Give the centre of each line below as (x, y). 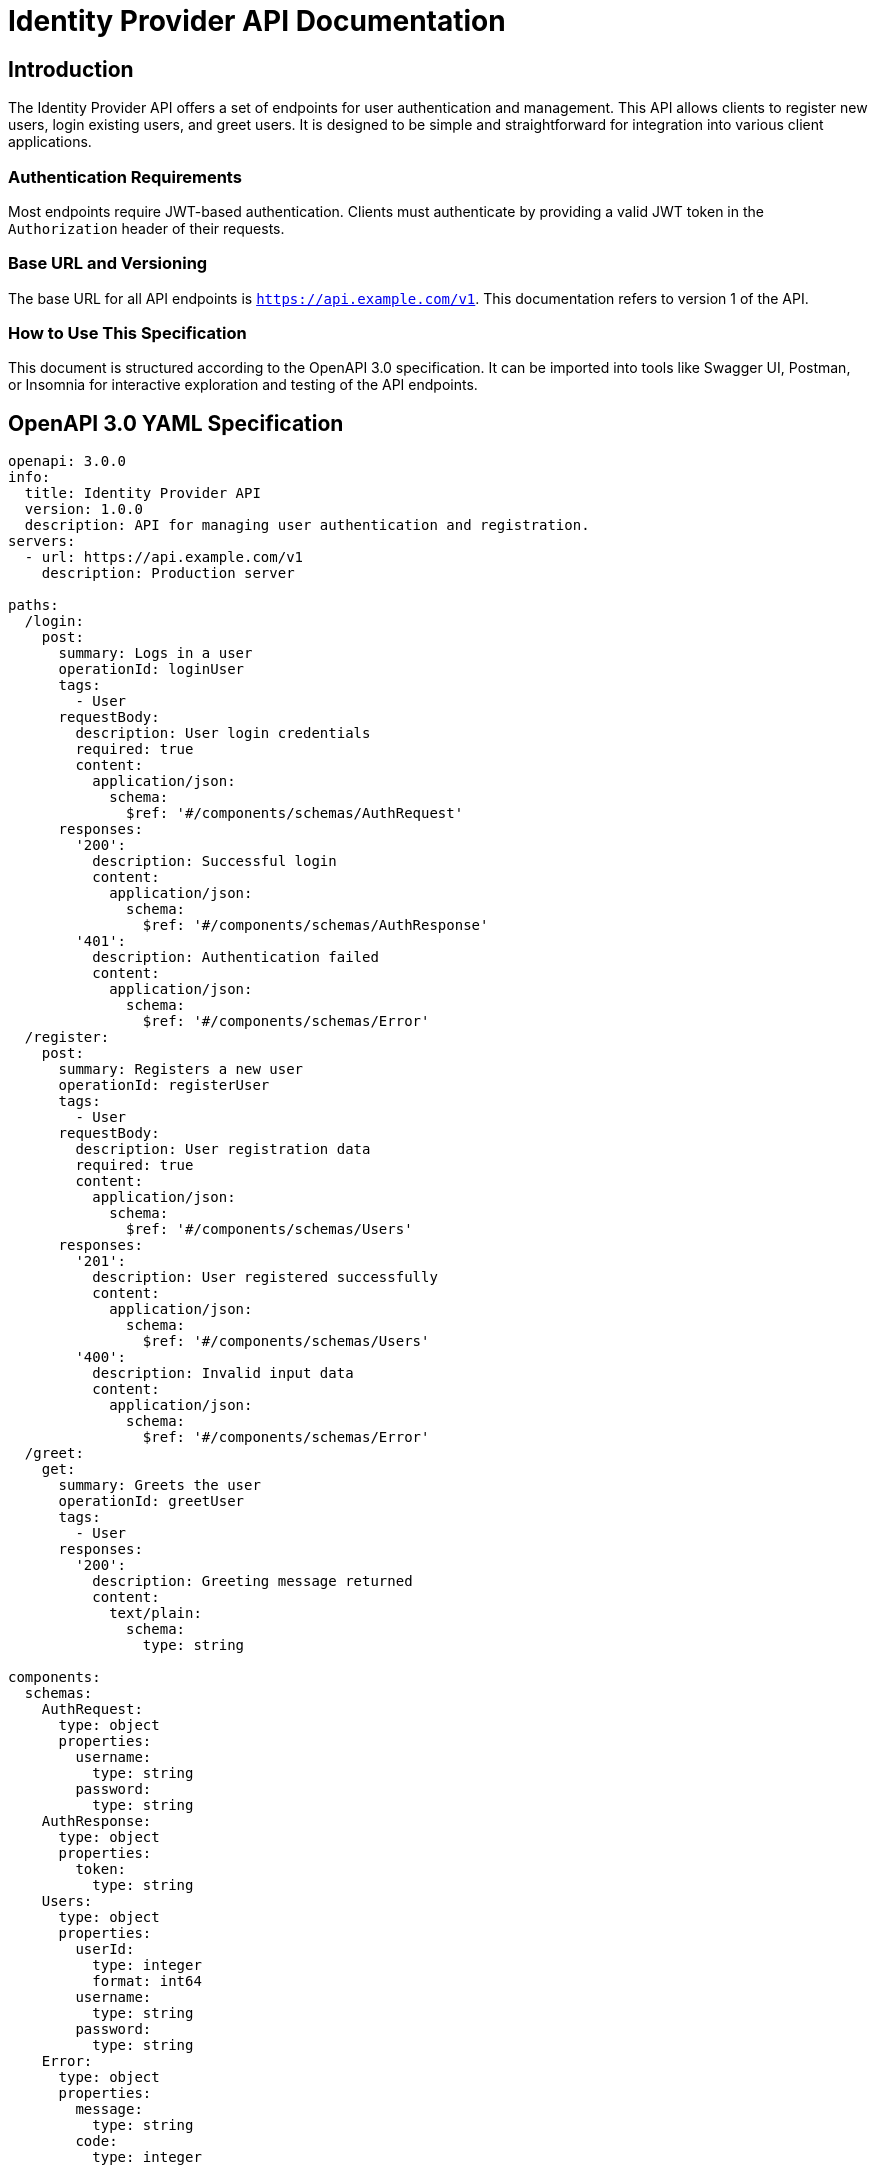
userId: (105, 1949)
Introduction (71, 69)
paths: (33, 605)
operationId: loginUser (151, 669)
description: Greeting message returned (252, 1581)
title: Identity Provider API (142, 493)
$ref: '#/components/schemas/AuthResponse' (315, 925)
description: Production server (168, 573)
